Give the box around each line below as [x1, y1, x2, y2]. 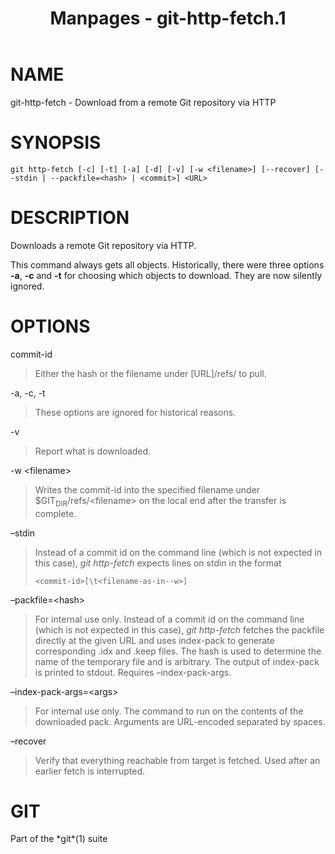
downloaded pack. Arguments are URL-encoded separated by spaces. [34, 715, 326, 727]
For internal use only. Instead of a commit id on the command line [34, 613, 305, 625]
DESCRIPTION [10, 207, 130, 229]
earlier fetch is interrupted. [34, 765, 145, 777]
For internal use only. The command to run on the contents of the [34, 705, 304, 717]
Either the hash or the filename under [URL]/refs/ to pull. [34, 367, 267, 379]
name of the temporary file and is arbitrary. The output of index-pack [34, 655, 320, 667]
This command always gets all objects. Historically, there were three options [10, 258, 325, 271]
